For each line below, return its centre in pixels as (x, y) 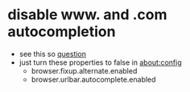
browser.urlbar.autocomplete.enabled (93, 79)
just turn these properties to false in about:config (100, 62)
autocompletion (62, 32)
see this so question (52, 54)
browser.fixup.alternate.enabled (84, 70)
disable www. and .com (87, 15)
